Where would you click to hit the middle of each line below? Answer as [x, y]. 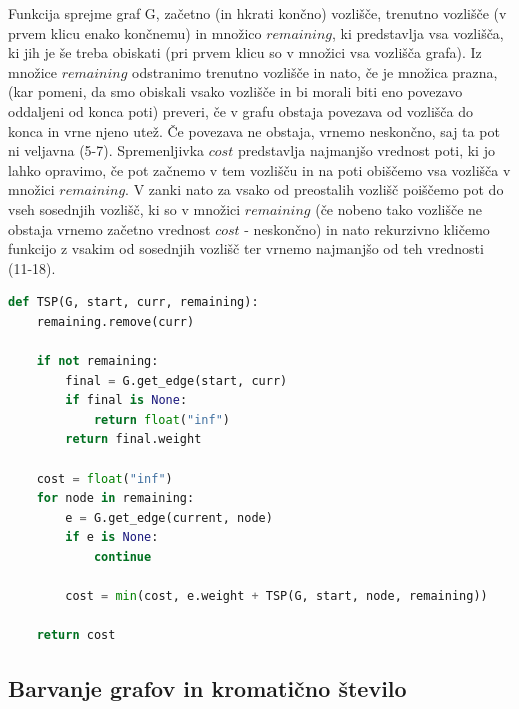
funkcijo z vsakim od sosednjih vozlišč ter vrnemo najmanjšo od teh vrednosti [246, 248]
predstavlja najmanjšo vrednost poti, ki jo [366, 150]
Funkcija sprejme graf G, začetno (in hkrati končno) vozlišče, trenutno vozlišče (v [257, 13]
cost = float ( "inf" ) [104, 478]
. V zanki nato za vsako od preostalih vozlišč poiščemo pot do [314, 189]
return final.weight [133, 439]
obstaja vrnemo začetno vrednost [109, 228]
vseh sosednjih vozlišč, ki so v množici [124, 208]
